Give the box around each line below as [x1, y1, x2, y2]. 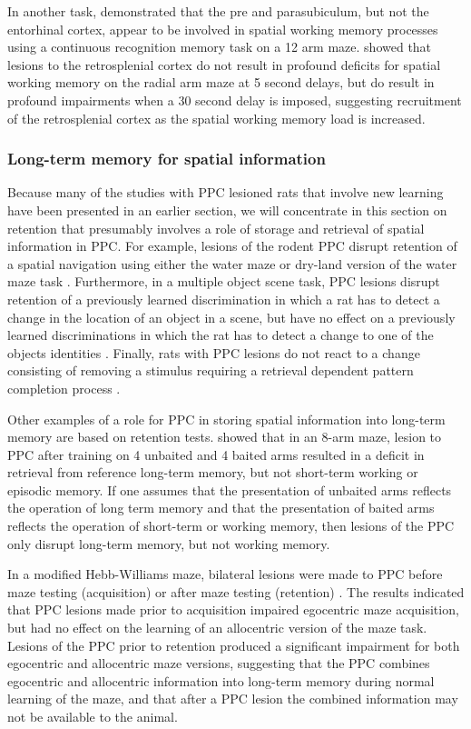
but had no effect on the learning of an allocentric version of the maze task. [7, 618, 427, 637]
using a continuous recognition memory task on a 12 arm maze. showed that [7, 37, 432, 56]
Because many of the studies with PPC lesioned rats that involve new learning [7, 183, 444, 202]
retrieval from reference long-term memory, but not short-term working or [7, 463, 418, 482]
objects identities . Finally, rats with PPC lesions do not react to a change [7, 343, 420, 362]
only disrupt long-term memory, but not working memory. [7, 534, 330, 553]
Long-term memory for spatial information [7, 147, 326, 170]
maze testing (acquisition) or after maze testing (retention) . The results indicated [7, 582, 465, 601]
